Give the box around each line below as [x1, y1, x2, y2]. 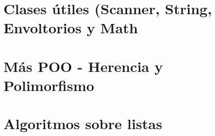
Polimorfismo [3, 75, 94, 95]
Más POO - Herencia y [3, 56, 163, 76]
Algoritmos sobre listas [3, 113, 162, 134]
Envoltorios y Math [3, 18, 138, 38]
